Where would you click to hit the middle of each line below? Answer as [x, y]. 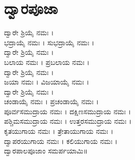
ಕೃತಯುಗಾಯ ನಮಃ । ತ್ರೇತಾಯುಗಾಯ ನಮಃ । [59, 131]
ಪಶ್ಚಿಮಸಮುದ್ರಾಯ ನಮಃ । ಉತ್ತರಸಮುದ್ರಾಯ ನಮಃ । [68, 121]
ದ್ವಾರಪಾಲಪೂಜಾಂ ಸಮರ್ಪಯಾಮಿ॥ [46, 151]
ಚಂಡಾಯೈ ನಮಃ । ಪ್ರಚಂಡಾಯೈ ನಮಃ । [51, 101]
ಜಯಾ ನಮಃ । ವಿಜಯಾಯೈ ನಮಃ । [47, 82]
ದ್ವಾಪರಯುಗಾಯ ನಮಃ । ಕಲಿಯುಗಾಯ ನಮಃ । [61, 141]
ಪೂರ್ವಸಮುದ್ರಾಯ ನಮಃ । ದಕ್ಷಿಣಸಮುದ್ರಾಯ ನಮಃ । [67, 111]
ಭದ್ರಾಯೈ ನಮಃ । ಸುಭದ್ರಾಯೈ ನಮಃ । [49, 42]
